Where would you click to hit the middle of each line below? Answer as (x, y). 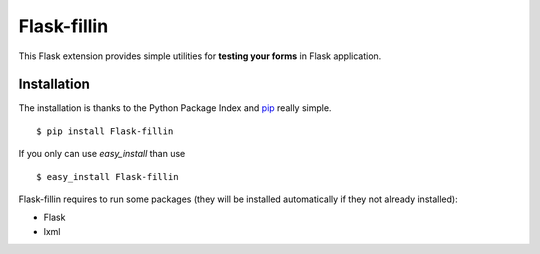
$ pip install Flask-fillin (105, 131)
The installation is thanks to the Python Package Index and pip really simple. (175, 108)
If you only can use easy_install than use (102, 154)
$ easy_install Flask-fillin (107, 176)
